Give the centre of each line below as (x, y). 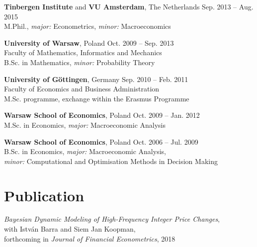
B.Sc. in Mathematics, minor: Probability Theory (80, 62)
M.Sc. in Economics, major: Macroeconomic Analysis (85, 124)
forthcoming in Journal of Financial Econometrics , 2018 (90, 238)
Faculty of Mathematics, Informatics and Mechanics (83, 52)
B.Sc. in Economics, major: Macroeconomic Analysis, (85, 151)
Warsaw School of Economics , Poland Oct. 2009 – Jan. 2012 (102, 115)
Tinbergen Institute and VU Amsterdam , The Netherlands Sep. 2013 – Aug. (129, 6)
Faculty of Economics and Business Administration (82, 89)
